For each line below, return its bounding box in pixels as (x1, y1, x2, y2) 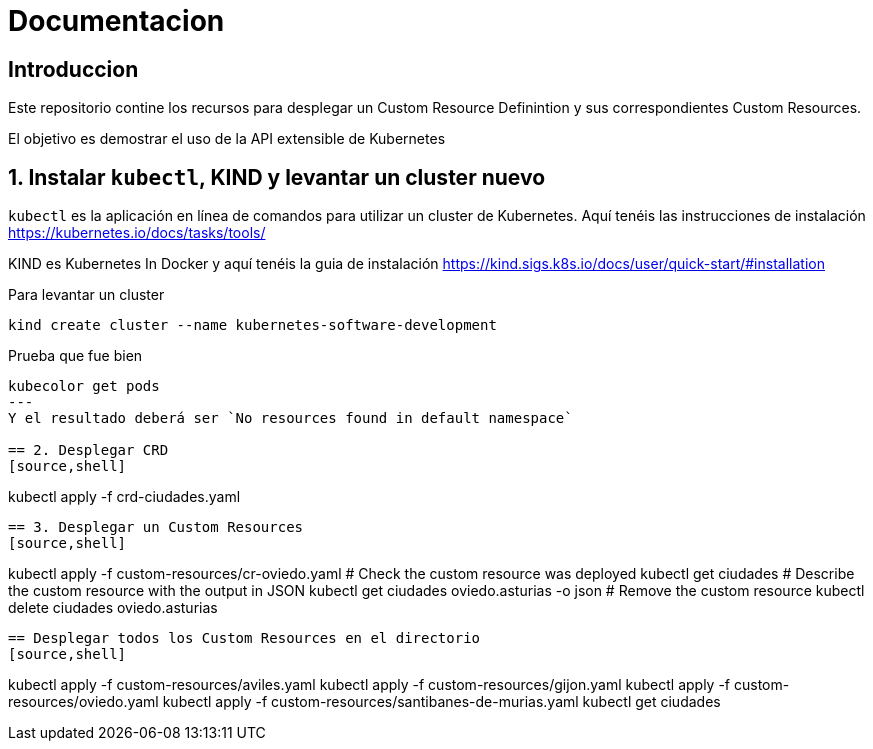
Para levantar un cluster (8, 286, 165, 304)
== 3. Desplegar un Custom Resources (8, 519, 304, 536)
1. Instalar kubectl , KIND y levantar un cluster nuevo (8, 164, 546, 190)
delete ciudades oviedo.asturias (8, 599, 218, 617)
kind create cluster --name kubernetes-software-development (8, 317, 497, 334)
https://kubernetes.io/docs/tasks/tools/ (8, 224, 266, 242)
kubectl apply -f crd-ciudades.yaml (8, 488, 241, 506)
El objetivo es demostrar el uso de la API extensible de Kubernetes (8, 130, 446, 148)
